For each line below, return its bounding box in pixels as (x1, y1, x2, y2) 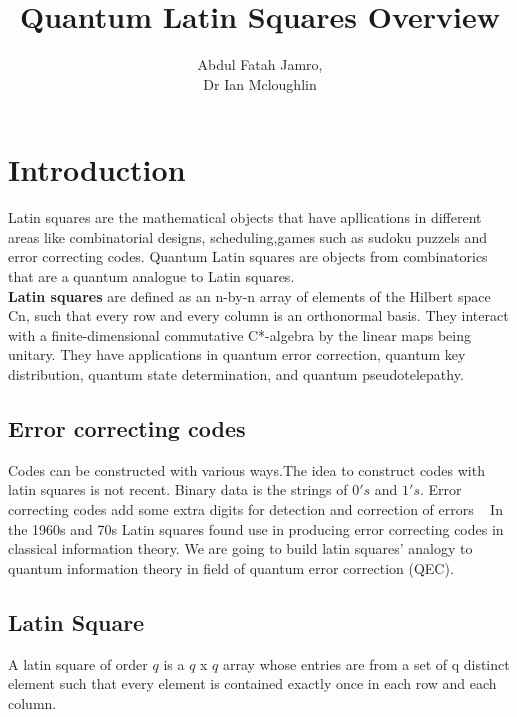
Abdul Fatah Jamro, (197, 54, 323, 75)
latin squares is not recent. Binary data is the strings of (8, 479, 348, 500)
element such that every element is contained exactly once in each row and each (8, 673, 497, 694)
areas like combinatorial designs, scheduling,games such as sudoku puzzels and (8, 226, 488, 247)
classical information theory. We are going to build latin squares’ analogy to (8, 538, 473, 559)
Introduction (8, 149, 186, 190)
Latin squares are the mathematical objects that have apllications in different (8, 207, 482, 228)
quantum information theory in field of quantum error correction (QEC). (8, 557, 454, 578)
